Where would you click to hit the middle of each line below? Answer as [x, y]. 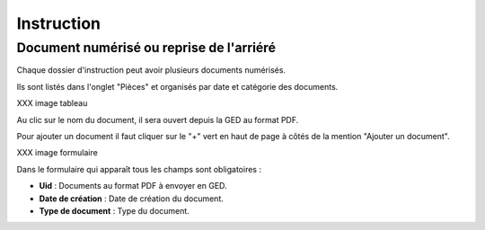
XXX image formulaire [57, 153]
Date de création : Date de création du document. [131, 199]
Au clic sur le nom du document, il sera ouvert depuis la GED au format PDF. [158, 119]
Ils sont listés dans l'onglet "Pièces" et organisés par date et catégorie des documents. [177, 86]
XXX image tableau [52, 103]
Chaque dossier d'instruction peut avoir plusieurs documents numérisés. [151, 70]
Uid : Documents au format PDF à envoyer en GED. [133, 186]
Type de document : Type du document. [115, 210]
